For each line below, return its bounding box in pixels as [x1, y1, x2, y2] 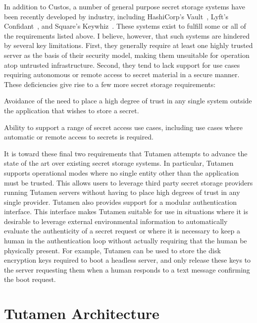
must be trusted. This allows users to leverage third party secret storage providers [4, 177, 253, 187]
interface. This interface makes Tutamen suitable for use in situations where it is [4, 206, 248, 217]
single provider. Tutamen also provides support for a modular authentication [4, 196, 237, 207]
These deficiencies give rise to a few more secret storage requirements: [4, 79, 216, 89]
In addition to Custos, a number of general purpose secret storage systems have [4, 1, 245, 11]
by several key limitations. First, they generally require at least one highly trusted [4, 40, 253, 50]
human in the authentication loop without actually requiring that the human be [4, 235, 247, 246]
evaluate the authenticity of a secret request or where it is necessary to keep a [4, 226, 240, 236]
